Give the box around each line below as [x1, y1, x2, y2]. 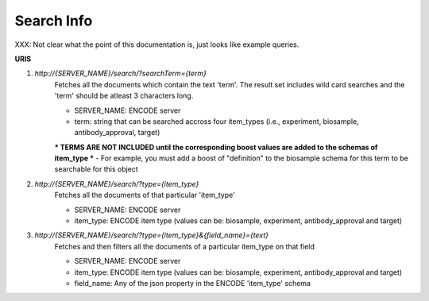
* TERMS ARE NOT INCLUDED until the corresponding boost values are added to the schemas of [54, 142, 378, 152]
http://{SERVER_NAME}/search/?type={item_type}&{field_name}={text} [34, 230, 269, 240]
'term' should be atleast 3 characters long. [54, 91, 194, 101]
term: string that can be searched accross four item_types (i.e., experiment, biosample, [74, 116, 359, 126]
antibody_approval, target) [74, 128, 160, 137]
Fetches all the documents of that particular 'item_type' [54, 191, 236, 200]
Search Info [14, 12, 93, 29]
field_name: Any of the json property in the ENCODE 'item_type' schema [74, 278, 311, 287]
